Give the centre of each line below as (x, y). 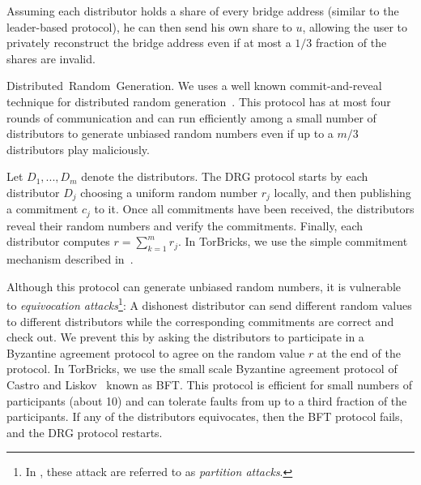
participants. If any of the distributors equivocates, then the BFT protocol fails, (205, 416)
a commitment (43, 209)
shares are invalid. (51, 58)
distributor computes (58, 241)
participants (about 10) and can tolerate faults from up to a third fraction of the (207, 400)
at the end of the (359, 352)
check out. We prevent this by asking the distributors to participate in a (185, 337)
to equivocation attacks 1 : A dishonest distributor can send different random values (209, 304)
